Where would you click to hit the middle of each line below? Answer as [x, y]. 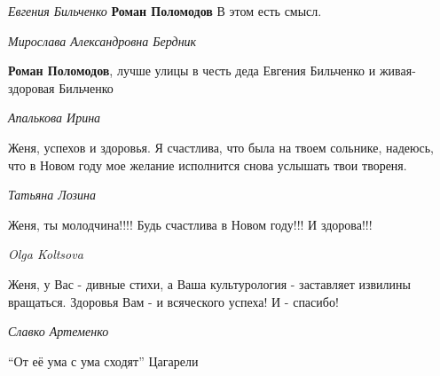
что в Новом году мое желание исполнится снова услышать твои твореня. [208, 164]
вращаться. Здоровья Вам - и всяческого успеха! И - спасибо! [173, 301]
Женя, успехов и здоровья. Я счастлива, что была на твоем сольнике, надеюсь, [221, 147]
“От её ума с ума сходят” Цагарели [103, 360]
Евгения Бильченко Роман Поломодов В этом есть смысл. [165, 11]
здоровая [31, 87]
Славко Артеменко [59, 331]
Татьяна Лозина [52, 195]
